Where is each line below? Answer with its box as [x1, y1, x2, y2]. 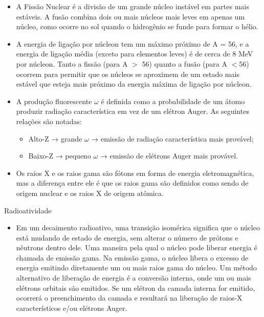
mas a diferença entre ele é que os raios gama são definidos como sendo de [16, 177, 249, 188]
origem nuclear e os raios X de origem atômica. [16, 187, 164, 198]
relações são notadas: [16, 115, 82, 126]
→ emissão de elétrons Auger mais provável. [100, 150, 238, 161]
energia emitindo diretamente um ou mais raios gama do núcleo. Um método [16, 262, 257, 273]
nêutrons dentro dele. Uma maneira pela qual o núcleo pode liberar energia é [16, 242, 257, 253]
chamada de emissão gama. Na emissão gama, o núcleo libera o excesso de [16, 252, 249, 263]
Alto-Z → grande [28, 133, 82, 144]
